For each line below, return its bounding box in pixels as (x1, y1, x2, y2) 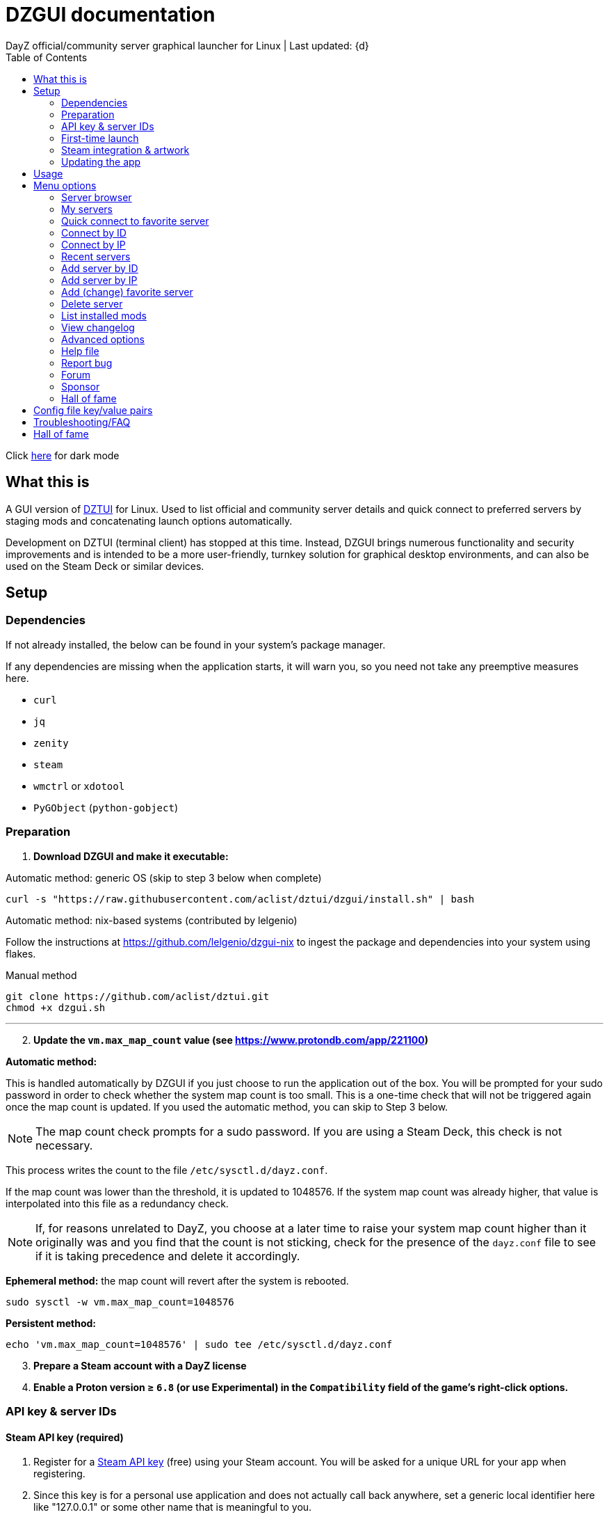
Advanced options (61, 333, 145, 345)
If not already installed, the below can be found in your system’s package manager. (6, 638, 386, 651)
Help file (61, 344, 99, 357)
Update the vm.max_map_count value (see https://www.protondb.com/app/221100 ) (33, 1033, 428, 1046)
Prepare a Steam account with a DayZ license (33, 1359, 247, 1372)
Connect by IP (61, 238, 126, 251)
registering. (33, 1468, 86, 1480)
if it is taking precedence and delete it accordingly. (35, 1248, 300, 1263)
